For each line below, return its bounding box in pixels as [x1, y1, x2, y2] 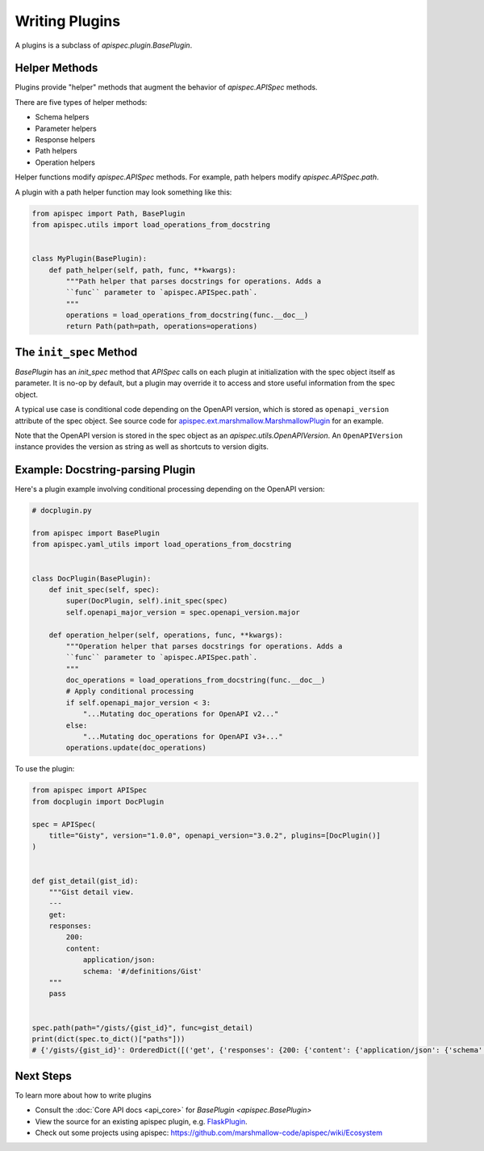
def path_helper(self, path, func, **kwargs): [48, 265, 237, 275]
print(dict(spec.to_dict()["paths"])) [31, 1034, 186, 1044]
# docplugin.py [31, 506, 92, 515]
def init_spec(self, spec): [48, 585, 161, 594]
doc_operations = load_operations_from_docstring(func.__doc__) [65, 675, 326, 685]
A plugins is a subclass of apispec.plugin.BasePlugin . [15, 40, 193, 50]
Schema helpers [35, 112, 90, 122]
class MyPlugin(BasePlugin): [31, 254, 148, 263]
